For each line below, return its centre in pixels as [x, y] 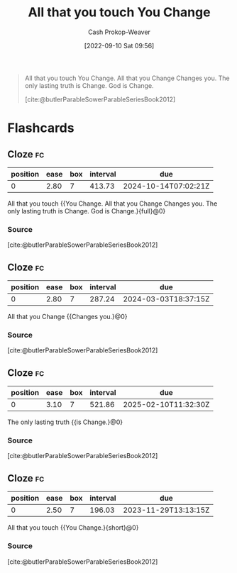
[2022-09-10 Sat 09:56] [119, 45]
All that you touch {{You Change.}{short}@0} [73, 528]
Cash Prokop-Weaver [119, 32]
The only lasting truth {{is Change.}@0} [65, 422]
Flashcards [41, 128]
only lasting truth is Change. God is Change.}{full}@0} [87, 211]
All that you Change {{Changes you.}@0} [67, 317]
